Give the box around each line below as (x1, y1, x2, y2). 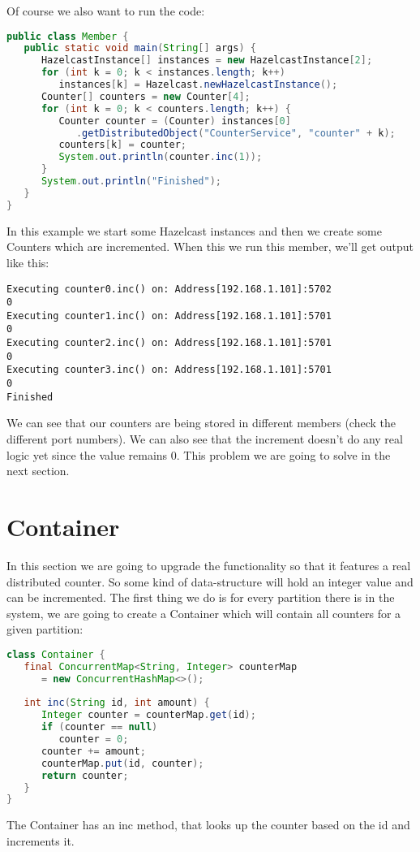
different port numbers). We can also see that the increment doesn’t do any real (6, 430, 403, 447)
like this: (6, 253, 49, 270)
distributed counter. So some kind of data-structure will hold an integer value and (6, 573, 414, 590)
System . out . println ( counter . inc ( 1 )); (58, 151, 263, 163)
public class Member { (6, 30, 129, 42)
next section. (6, 462, 70, 479)
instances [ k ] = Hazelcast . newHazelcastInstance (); (58, 79, 338, 91)
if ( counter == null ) (41, 721, 158, 733)
